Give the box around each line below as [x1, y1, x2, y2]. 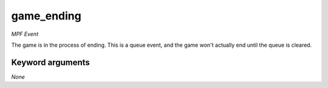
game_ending [11, 9, 81, 22]
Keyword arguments [11, 57, 91, 67]
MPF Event [11, 30, 39, 38]
